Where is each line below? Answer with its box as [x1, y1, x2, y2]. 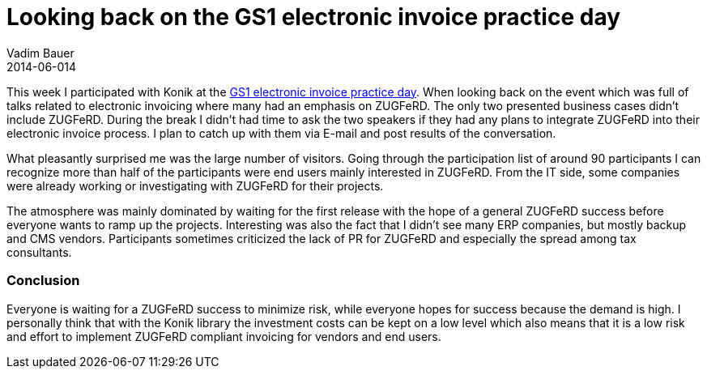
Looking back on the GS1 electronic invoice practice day [6, 3, 621, 31]
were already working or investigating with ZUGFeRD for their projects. [6, 178, 384, 193]
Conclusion [6, 272, 80, 289]
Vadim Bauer [6, 45, 75, 60]
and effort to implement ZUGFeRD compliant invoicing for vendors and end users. [6, 329, 441, 343]
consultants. [6, 245, 72, 259]
